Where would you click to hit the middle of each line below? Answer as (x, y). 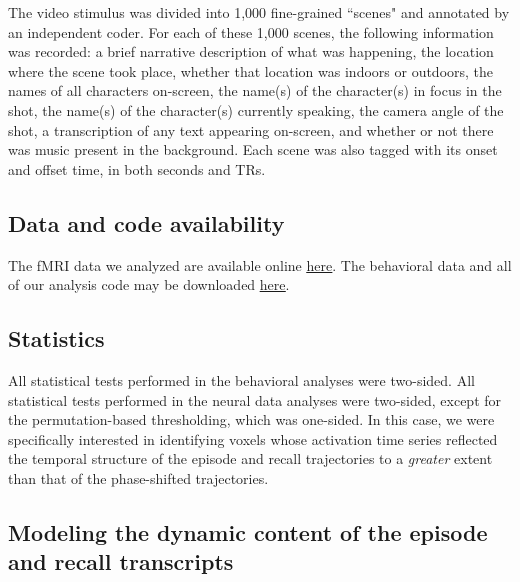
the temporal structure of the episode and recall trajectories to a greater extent (250, 458)
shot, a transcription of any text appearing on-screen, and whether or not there (251, 129)
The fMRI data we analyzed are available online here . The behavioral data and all (260, 264)
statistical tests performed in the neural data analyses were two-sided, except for (255, 399)
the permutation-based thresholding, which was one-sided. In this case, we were (251, 419)
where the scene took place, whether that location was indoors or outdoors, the (251, 70)
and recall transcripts (121, 561)
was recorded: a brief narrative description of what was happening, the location (251, 51)
